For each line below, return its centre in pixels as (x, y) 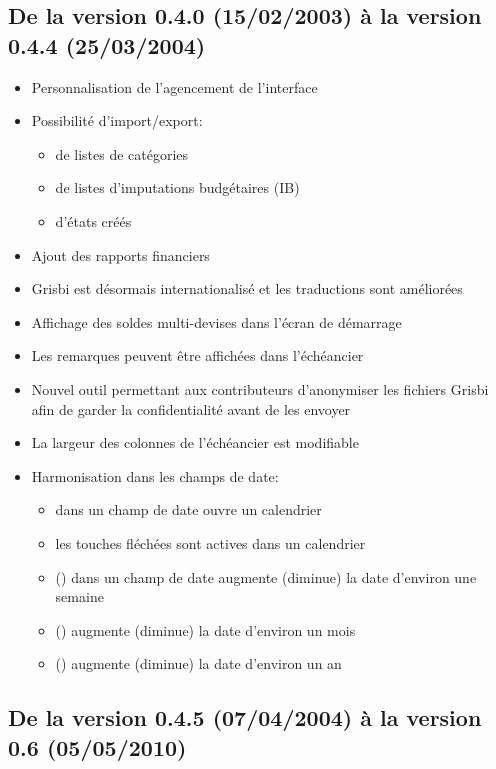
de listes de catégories (122, 153)
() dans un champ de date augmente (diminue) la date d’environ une (266, 576)
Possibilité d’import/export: (117, 120)
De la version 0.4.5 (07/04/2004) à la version (245, 717)
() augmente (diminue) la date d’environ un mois (205, 629)
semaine (79, 596)
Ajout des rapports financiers (120, 254)
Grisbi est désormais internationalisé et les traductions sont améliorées (247, 288)
